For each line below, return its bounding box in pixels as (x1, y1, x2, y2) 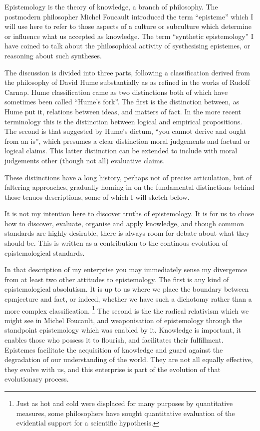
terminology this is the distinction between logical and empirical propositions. (4, 116, 243, 126)
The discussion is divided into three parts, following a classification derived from (4, 67, 250, 77)
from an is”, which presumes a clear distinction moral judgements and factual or (4, 135, 251, 146)
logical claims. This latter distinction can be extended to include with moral (4, 145, 238, 156)
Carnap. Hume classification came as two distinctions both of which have (4, 86, 228, 97)
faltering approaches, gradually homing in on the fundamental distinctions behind (4, 182, 255, 192)
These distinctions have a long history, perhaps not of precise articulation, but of (4, 172, 252, 182)
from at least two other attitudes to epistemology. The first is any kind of (4, 274, 229, 284)
